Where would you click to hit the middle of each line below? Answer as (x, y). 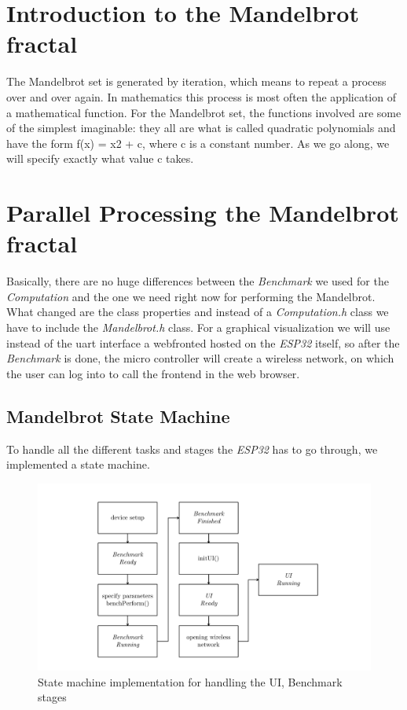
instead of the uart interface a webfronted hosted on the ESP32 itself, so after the (203, 342)
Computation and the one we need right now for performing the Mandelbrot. (191, 296)
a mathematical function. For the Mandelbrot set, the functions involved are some (204, 112)
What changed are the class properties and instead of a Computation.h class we (198, 312)
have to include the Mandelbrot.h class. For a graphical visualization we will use (198, 327)
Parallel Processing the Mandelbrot (203, 213)
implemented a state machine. (78, 464)
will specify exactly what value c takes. (100, 158)
